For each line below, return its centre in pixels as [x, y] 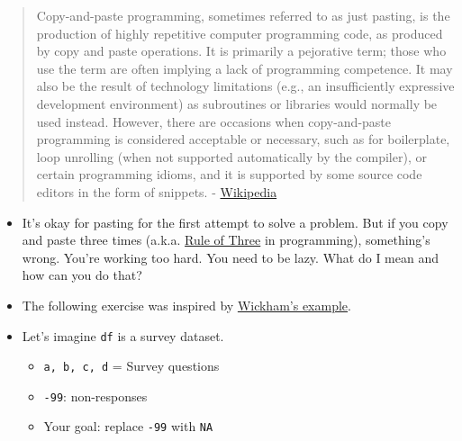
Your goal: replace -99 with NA [128, 426]
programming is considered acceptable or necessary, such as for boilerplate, [243, 139]
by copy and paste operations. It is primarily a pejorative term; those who [241, 51]
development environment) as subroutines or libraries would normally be [237, 103]
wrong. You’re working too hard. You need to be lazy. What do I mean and [230, 257]
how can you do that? [82, 275]
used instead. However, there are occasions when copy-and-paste [214, 121]
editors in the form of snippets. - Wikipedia [157, 191]
